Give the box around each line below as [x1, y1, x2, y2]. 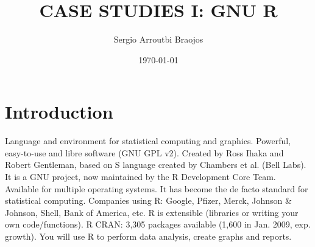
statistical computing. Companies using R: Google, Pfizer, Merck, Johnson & [5, 194, 292, 207]
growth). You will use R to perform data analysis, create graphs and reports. [5, 230, 292, 242]
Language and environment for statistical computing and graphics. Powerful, [5, 134, 291, 147]
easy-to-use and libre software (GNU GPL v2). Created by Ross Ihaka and [5, 146, 284, 159]
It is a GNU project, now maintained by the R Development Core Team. [5, 170, 276, 183]
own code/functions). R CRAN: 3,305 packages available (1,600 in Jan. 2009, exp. [5, 218, 311, 231]
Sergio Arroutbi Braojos [113, 33, 204, 46]
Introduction [5, 99, 113, 124]
